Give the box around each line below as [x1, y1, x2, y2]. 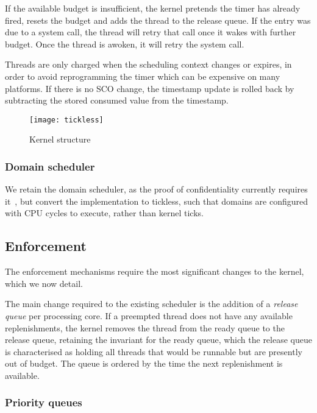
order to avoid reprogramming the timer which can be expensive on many [5, 69, 280, 82]
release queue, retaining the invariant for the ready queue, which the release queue [5, 333, 312, 346]
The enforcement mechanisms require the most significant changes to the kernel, [5, 265, 304, 278]
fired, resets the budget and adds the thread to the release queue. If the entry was [5, 13, 311, 26]
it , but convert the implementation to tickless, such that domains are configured [5, 194, 308, 207]
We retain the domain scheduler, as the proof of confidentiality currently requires [5, 183, 308, 196]
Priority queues [5, 395, 82, 410]
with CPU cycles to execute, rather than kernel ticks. [5, 206, 204, 219]
